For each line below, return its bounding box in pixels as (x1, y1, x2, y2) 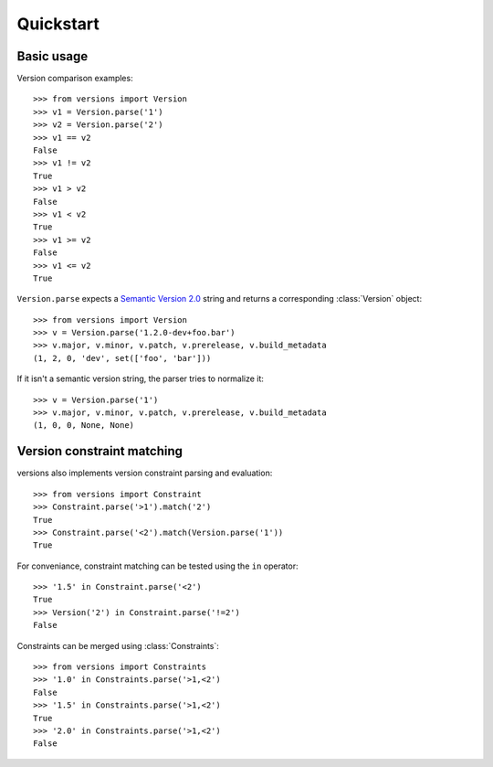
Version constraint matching (16, 443, 183, 459)
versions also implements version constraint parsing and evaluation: (16, 467, 273, 479)
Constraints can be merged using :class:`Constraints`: (16, 640, 219, 651)
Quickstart (16, 14, 100, 34)
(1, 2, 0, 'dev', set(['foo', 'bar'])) (33, 353, 212, 363)
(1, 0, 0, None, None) (33, 421, 135, 431)
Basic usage (16, 48, 89, 64)
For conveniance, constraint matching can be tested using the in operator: (16, 560, 299, 571)
